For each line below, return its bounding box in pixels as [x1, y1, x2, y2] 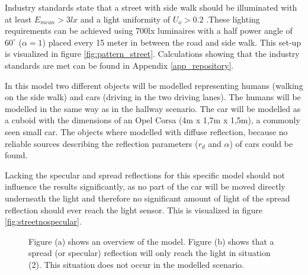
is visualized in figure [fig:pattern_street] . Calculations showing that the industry [5, 47, 300, 60]
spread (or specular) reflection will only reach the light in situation [28, 247, 271, 259]
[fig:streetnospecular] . [5, 215, 82, 228]
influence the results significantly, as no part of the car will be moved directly [5, 180, 285, 193]
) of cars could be [229, 137, 293, 149]
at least [5, 12, 32, 25]
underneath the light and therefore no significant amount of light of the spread [5, 191, 290, 204]
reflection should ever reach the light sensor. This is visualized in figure [5, 203, 263, 216]
